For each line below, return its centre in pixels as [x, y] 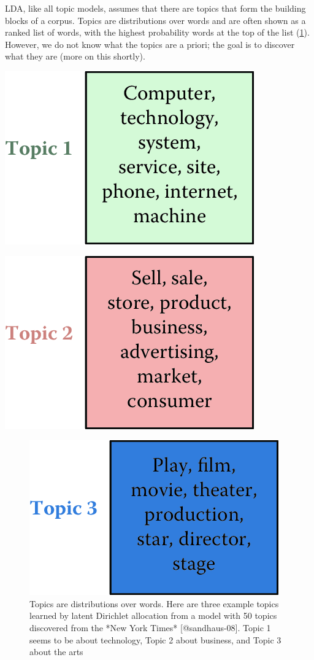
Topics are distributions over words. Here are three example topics [154, 603]
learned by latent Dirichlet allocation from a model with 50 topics [153, 615]
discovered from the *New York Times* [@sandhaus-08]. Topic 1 [150, 627]
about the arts [56, 652]
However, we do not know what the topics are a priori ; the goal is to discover [150, 44]
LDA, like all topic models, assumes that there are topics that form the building [155, 8]
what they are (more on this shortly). [75, 56]
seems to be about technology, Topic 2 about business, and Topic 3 [155, 639]
